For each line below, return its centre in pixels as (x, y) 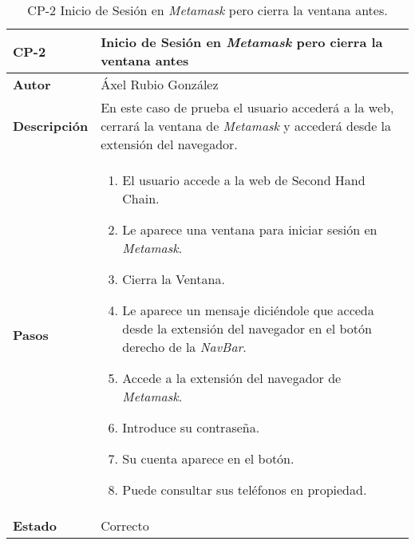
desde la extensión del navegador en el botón (247, 328)
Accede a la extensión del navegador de (232, 378)
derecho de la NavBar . (184, 347)
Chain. (141, 198)
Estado (35, 525)
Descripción (51, 126)
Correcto (125, 525)
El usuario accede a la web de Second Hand (244, 180)
